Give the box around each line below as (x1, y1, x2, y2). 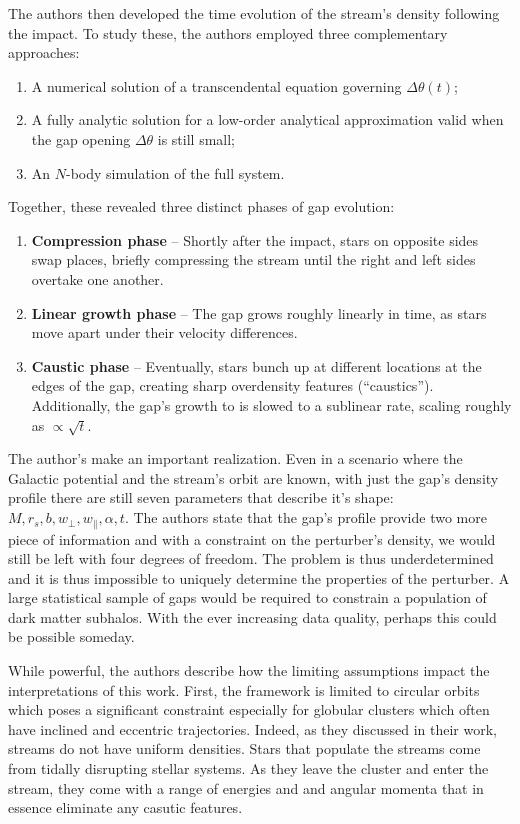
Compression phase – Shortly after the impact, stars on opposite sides (31, 229, 479, 250)
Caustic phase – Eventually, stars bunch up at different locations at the (31, 355, 482, 376)
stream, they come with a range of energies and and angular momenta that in (8, 777, 484, 798)
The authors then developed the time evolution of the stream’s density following (8, 3, 500, 23)
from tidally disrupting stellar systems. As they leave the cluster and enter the (8, 758, 489, 779)
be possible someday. (8, 626, 135, 647)
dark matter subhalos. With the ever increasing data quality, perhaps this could (8, 606, 497, 627)
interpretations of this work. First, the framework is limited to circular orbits (8, 679, 480, 700)
